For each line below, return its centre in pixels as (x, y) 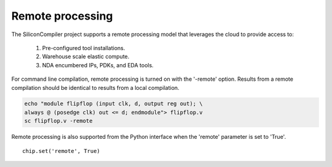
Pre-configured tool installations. (84, 48)
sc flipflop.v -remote (58, 121)
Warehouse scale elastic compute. (86, 57)
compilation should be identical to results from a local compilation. (95, 87)
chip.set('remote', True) (61, 151)
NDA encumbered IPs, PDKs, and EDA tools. (98, 65)
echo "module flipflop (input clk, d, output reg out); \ (113, 104)
